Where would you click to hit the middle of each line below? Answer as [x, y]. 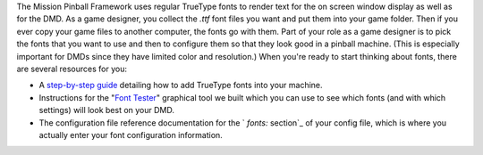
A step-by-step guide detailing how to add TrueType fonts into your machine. [181, 86]
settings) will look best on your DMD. [106, 110]
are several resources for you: [72, 69]
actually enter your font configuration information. [131, 135]
